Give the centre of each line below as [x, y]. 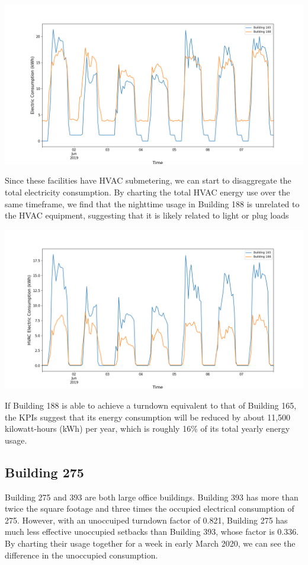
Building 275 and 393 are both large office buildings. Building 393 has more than [152, 497]
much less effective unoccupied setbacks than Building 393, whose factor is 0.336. [152, 532]
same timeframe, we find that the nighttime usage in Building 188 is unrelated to [152, 203]
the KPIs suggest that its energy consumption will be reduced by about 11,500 [148, 417]
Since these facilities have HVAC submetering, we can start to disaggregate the [148, 180]
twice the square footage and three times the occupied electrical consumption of [150, 508]
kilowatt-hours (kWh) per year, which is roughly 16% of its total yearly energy [147, 428]
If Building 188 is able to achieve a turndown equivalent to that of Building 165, [151, 405]
